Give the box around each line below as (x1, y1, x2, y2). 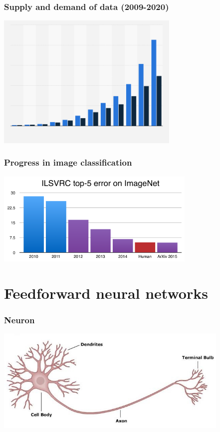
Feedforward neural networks (4, 282, 208, 303)
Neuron (4, 313, 35, 326)
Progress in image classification (4, 156, 132, 169)
